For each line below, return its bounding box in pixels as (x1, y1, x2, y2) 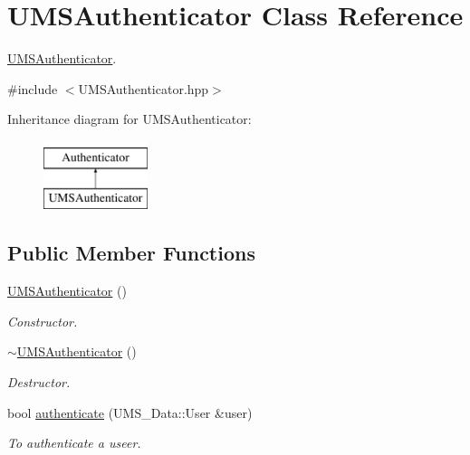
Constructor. (7, 311, 78, 330)
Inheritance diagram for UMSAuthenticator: (7, 109, 252, 128)
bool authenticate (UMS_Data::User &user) (7, 403, 253, 422)
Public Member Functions (7, 239, 255, 267)
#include (7, 79, 58, 98)
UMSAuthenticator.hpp (78, 79, 209, 98)
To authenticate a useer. (7, 433, 141, 452)
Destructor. (7, 373, 71, 392)
